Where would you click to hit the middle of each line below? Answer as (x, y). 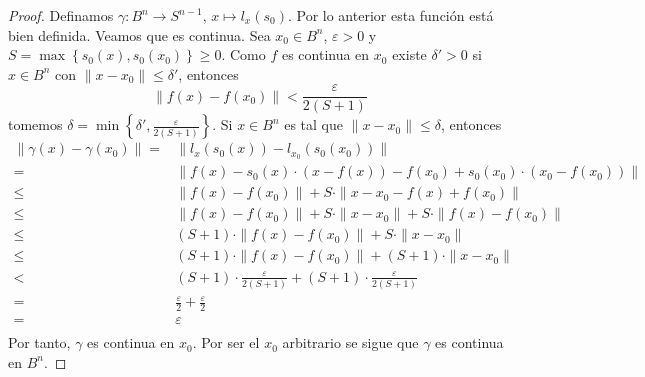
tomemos (35, 124)
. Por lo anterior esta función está (390, 15)
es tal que (313, 124)
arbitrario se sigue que (350, 342)
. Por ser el (226, 342)
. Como (243, 54)
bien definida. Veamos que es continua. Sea (139, 34)
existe (409, 54)
